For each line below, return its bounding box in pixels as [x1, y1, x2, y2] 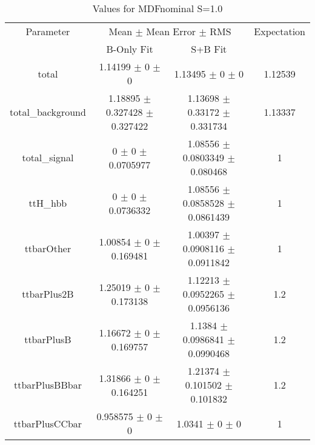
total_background [10, 105, 86, 119]
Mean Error [146, 24, 196, 38]
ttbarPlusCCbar [13, 416, 82, 430]
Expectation [254, 24, 305, 38]
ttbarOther [24, 241, 71, 255]
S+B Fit [191, 42, 227, 56]
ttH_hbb [28, 196, 67, 210]
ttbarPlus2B [22, 287, 74, 301]
